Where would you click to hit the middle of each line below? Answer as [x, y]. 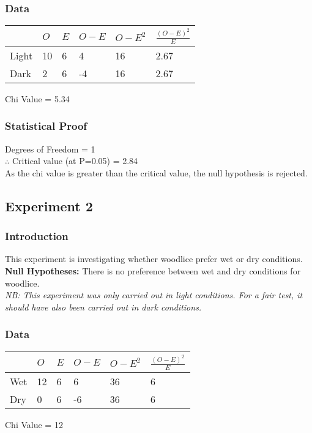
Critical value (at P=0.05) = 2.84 [75, 161]
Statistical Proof [46, 126]
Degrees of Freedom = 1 [50, 149]
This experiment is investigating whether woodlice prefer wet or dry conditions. [154, 259]
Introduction [37, 236]
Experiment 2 [49, 205]
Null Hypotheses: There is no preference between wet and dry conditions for [153, 271]
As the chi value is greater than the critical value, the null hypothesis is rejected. [156, 172]
